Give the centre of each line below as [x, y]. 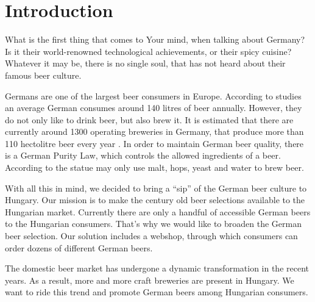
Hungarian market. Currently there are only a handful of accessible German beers [158, 211]
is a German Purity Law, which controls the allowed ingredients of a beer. [143, 155]
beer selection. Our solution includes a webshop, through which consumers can [151, 236]
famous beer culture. [43, 75]
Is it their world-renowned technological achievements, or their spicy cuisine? [148, 51]
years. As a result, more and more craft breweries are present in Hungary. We [150, 280]
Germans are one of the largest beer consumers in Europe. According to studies [153, 95]
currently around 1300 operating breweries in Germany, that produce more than [154, 131]
